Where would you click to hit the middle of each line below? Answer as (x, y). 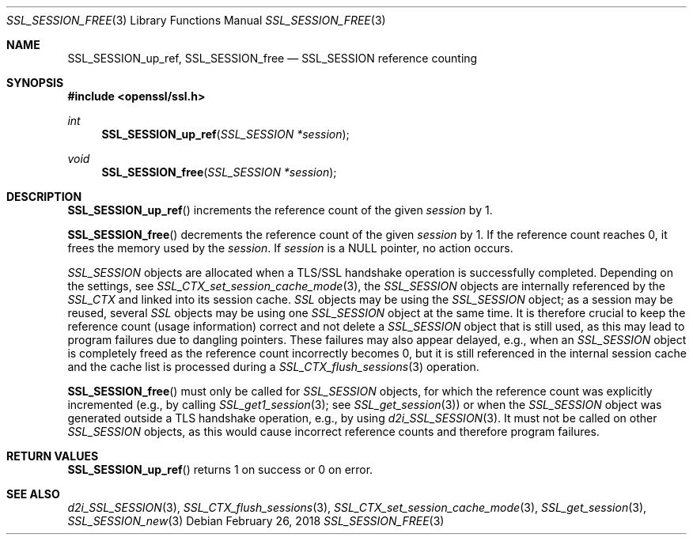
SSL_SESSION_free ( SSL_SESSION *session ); (219, 172)
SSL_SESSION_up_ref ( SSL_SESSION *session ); (225, 134)
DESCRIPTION (44, 197)
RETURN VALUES (53, 456)
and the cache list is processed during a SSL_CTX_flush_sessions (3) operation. (273, 367)
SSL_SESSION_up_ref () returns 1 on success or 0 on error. (220, 469)
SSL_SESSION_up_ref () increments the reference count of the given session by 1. (280, 210)
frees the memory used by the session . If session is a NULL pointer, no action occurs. (290, 248)
